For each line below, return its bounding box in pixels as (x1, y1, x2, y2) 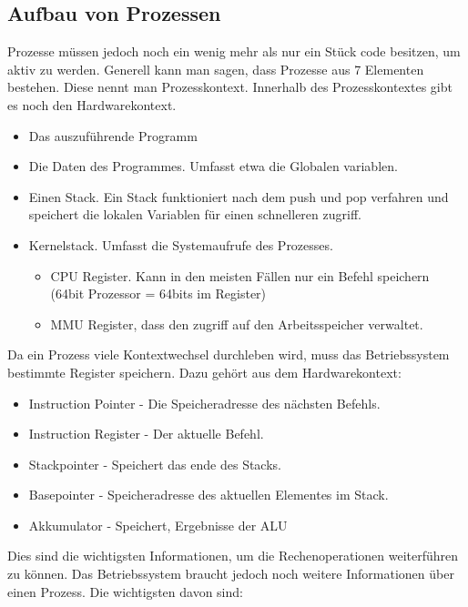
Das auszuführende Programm (28, 126, 198, 145)
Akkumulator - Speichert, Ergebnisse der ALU (28, 515, 288, 534)
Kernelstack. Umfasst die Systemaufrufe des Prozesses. (28, 235, 333, 254)
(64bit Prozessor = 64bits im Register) (50, 284, 267, 303)
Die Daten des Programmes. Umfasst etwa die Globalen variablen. (28, 157, 398, 176)
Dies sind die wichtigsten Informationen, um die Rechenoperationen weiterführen (7, 546, 459, 565)
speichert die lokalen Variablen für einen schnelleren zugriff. (28, 205, 361, 224)
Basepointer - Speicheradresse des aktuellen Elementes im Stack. (28, 485, 389, 504)
